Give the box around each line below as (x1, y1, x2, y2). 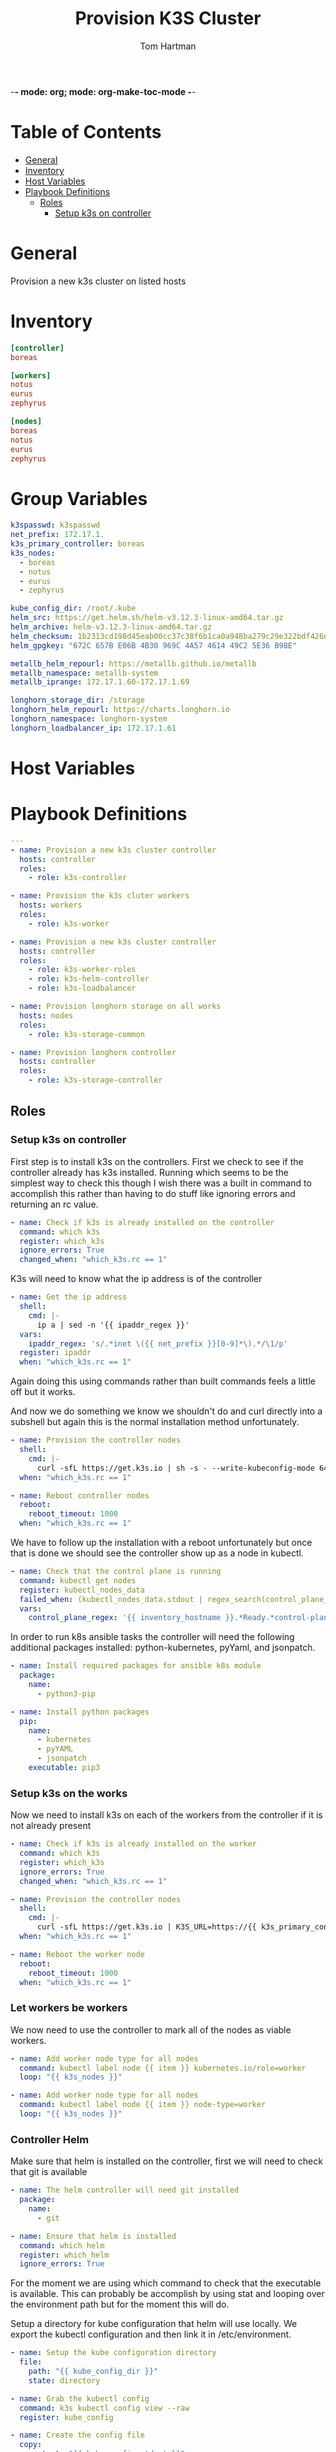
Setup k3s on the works (10, 1786, 128, 1800)
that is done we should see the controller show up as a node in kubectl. (10, 1547, 304, 1559)
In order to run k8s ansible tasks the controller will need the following (10, 1631, 295, 1643)
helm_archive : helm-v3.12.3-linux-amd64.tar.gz (10, 622, 213, 632)
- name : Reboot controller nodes (10, 1490, 150, 1501)
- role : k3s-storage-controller (28, 1075, 163, 1086)
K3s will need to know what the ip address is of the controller (10, 1273, 263, 1285)
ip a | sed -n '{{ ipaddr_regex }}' (36, 1320, 190, 1330)
